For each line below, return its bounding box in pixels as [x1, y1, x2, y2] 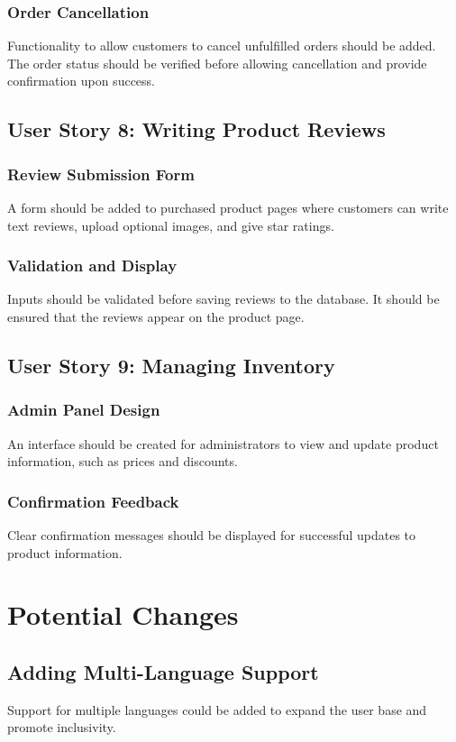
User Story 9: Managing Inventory [7, 351, 335, 379]
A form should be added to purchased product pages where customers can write [7, 198, 449, 216]
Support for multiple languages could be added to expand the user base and [7, 700, 427, 719]
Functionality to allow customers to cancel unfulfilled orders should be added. [7, 36, 436, 55]
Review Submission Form [7, 162, 195, 185]
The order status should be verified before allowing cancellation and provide [7, 53, 427, 72]
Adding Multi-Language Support [7, 657, 319, 685]
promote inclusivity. [7, 718, 116, 737]
